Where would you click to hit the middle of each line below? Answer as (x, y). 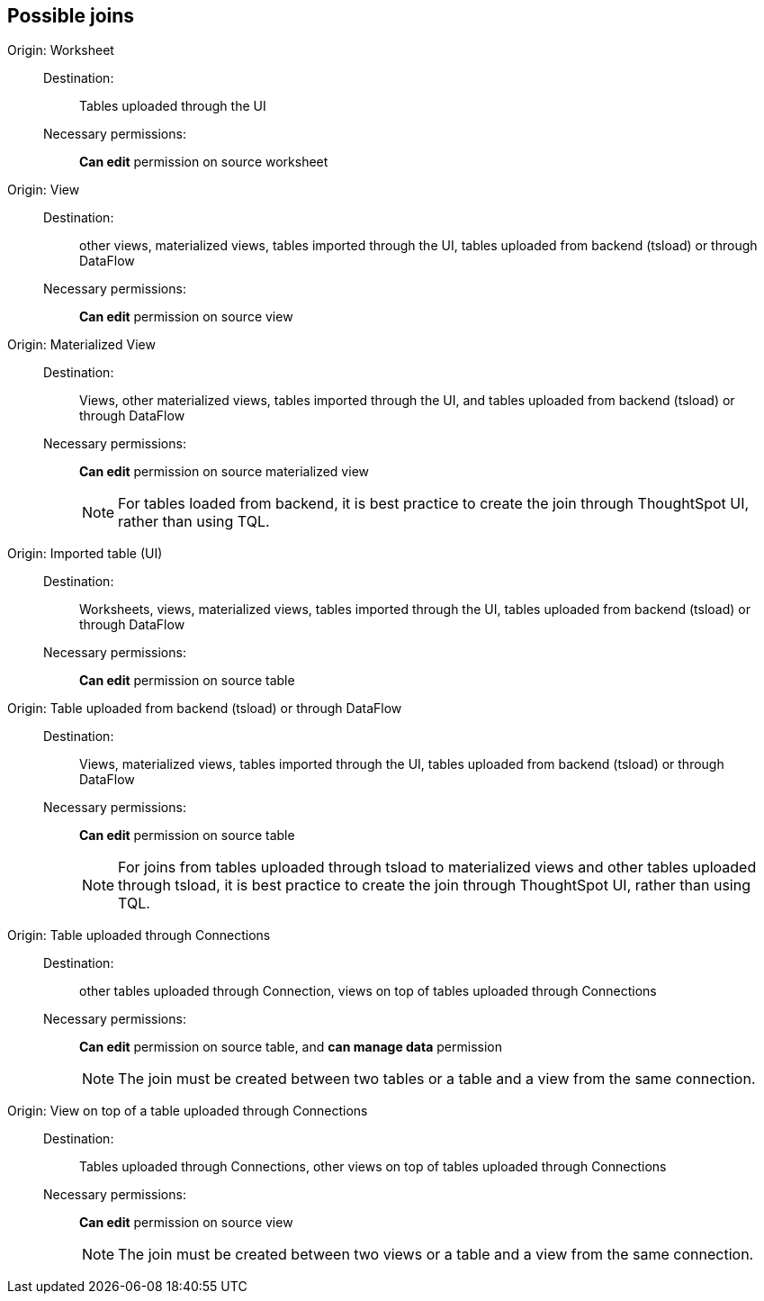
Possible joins (71, 16)
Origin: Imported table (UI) (85, 554)
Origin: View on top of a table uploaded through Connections (188, 1111)
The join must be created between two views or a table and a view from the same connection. (436, 1255)
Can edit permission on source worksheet (204, 162)
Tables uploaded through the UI (173, 106)
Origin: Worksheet (61, 50)
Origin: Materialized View (81, 345)
